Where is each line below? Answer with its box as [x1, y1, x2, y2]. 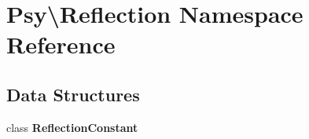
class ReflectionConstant [6, 119, 138, 135]
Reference [6, 28, 116, 60]
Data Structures [6, 82, 140, 106]
